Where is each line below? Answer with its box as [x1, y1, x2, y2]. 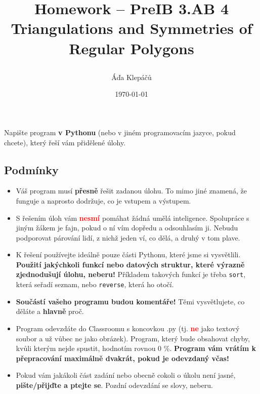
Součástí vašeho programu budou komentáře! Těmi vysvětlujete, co [16, 296, 245, 306]
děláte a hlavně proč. [16, 306, 84, 317]
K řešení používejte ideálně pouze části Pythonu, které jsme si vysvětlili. [16, 249, 241, 260]
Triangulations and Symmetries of [11, 18, 252, 38]
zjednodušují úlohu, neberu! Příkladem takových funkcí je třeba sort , [16, 269, 246, 280]
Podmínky [4, 162, 59, 177]
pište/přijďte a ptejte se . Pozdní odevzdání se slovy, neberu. [16, 379, 213, 390]
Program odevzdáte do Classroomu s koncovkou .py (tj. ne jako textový [16, 323, 240, 333]
